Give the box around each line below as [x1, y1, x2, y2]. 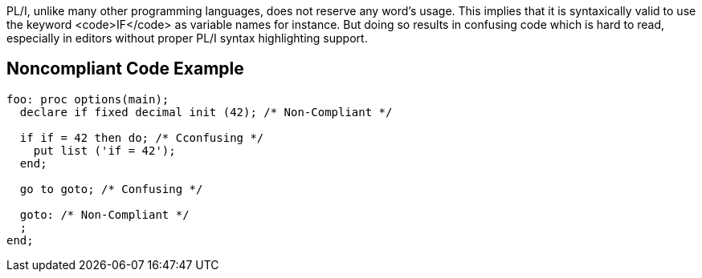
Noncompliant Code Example [6, 58, 244, 79]
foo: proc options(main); [6, 92, 169, 106]
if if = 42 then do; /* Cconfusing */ [19, 131, 264, 144]
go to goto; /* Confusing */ [19, 182, 203, 195]
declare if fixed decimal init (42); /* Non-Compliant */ [19, 105, 393, 119]
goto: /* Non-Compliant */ [19, 207, 190, 221]
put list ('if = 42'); [33, 143, 176, 157]
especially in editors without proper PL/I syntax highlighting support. [6, 31, 368, 45]
